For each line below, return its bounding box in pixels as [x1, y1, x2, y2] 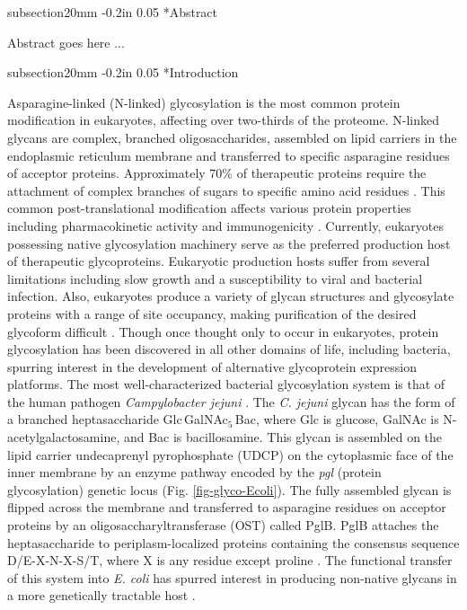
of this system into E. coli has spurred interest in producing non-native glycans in [7, 568, 457, 587]
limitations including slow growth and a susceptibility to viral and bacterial [7, 269, 423, 287]
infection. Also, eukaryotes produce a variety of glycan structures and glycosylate [7, 287, 454, 305]
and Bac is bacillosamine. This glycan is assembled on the [123, 428, 443, 446]
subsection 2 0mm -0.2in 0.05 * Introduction [7, 63, 239, 82]
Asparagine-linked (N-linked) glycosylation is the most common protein [7, 93, 401, 111]
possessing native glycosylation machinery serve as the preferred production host [7, 234, 451, 252]
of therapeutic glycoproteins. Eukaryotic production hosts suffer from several [7, 252, 430, 270]
